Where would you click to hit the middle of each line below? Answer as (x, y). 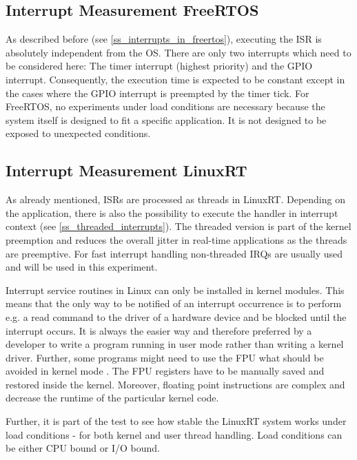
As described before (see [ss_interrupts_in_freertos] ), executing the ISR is (164, 39)
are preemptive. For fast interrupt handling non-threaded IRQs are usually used (174, 253)
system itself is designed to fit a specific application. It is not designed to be (166, 119)
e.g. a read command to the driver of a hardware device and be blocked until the (176, 316)
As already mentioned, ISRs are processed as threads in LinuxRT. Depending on (175, 199)
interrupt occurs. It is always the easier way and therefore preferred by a (159, 330)
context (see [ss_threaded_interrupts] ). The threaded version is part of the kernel (178, 226)
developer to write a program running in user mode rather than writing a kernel (175, 344)
